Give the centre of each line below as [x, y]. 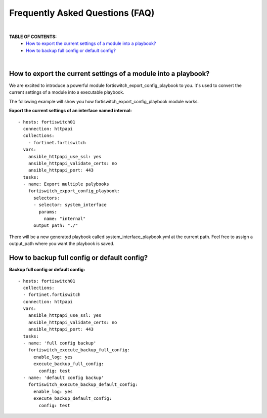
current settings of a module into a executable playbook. [67, 92]
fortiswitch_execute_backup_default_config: [83, 385]
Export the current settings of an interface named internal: [70, 111]
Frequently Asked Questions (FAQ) [82, 13]
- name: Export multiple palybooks [66, 184]
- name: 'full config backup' [60, 343]
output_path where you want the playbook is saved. [62, 244]
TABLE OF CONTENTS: [33, 37]
